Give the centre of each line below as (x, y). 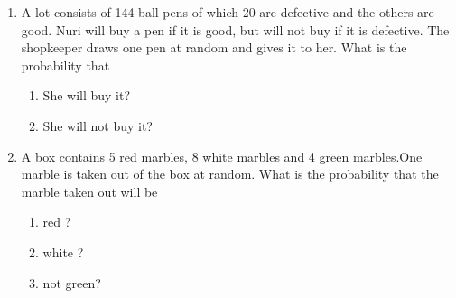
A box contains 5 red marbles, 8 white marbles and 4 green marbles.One (222, 156)
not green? (72, 282)
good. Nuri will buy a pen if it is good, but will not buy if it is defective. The (235, 29)
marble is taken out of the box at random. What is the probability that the (230, 174)
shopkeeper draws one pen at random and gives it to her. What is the (214, 47)
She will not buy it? (98, 125)
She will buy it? (87, 95)
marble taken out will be (89, 191)
